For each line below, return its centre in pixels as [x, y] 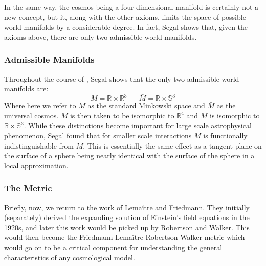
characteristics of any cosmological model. [70, 257]
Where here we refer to [40, 105]
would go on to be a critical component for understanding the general [113, 247]
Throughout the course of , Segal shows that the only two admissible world [122, 78]
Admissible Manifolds [49, 59]
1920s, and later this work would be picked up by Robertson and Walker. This [127, 227]
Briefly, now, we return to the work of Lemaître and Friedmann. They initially [127, 207]
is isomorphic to [235, 115]
